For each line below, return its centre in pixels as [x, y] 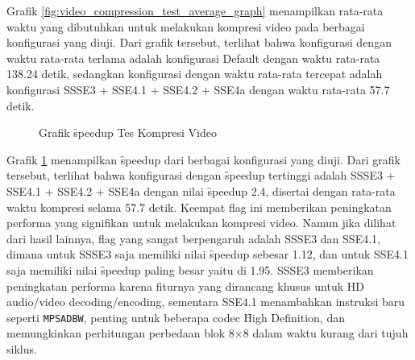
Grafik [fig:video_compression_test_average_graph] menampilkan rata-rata [195, 10]
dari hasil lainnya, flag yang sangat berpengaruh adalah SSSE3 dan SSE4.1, [193, 238]
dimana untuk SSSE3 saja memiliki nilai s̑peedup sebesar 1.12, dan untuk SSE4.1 [207, 254]
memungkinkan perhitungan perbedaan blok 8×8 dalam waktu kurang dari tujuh [207, 333]
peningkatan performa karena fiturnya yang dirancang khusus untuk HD [185, 286]
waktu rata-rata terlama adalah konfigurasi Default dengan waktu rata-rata [193, 58]
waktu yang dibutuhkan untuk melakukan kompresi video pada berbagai [186, 26]
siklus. [22, 348]
